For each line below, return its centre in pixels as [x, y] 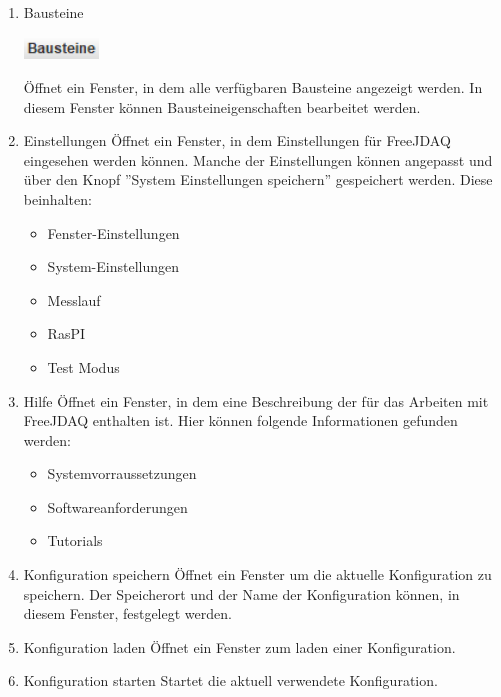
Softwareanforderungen [117, 506]
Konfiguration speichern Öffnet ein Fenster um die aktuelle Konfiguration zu [257, 574]
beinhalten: [57, 198]
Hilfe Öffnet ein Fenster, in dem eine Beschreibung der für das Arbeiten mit [256, 400]
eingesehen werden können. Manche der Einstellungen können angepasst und [258, 159]
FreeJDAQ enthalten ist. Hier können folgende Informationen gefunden [240, 420]
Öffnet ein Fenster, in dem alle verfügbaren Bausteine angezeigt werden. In [253, 86]
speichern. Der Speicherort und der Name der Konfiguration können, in [241, 593]
